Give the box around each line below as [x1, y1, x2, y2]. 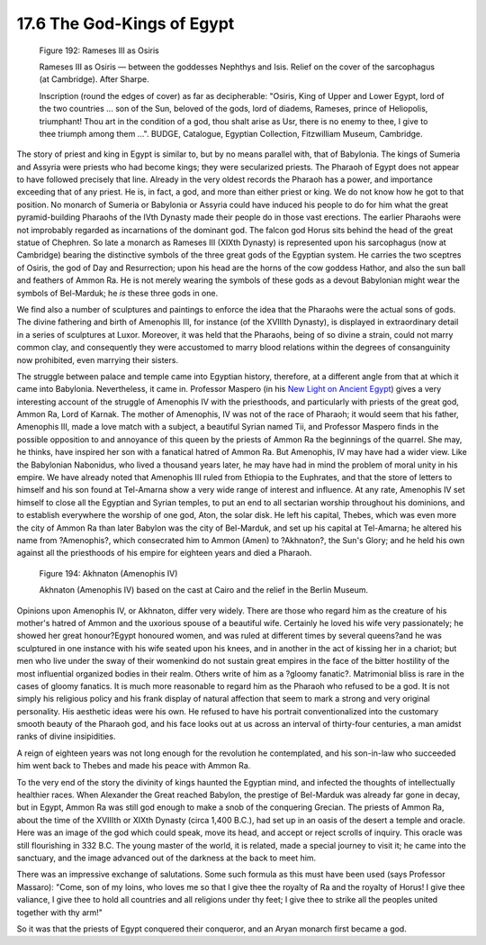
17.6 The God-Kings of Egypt [16, 14, 235, 33]
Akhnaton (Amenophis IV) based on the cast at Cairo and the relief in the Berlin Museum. [39, 585, 369, 595]
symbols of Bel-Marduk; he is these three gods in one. [16, 287, 219, 298]
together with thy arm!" [16, 906, 103, 918]
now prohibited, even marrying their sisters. [16, 354, 179, 365]
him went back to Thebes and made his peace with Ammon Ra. [16, 760, 251, 771]
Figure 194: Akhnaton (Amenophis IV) [39, 568, 178, 578]
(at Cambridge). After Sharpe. [39, 74, 150, 85]
